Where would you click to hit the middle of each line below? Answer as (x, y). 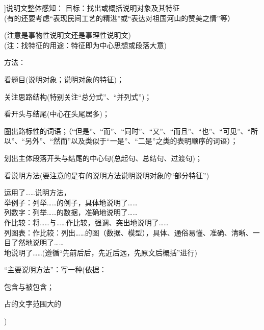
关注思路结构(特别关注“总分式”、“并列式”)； (78, 96)
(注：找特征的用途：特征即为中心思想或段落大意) (85, 45)
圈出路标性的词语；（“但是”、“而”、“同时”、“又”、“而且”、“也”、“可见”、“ (128, 131)
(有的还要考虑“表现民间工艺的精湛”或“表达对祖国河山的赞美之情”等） (119, 18)
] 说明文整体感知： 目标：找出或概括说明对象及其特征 (92, 8)
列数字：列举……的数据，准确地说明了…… (71, 212)
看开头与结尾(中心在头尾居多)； (57, 114)
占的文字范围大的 (33, 304)
